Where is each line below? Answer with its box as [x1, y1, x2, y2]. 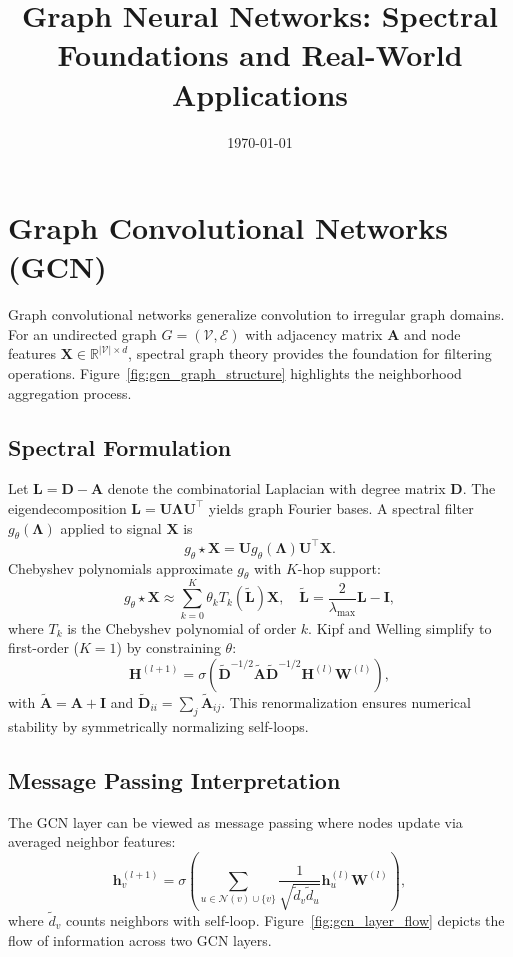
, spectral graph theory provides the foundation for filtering [128, 343, 492, 364]
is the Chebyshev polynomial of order [67, 617, 297, 638]
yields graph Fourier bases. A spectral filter [208, 497, 474, 518]
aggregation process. [8, 382, 132, 403]
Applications [171, 73, 349, 114]
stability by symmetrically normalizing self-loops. [8, 715, 309, 736]
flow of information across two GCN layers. [8, 929, 272, 950]
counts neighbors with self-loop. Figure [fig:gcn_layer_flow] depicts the [65, 910, 505, 931]
